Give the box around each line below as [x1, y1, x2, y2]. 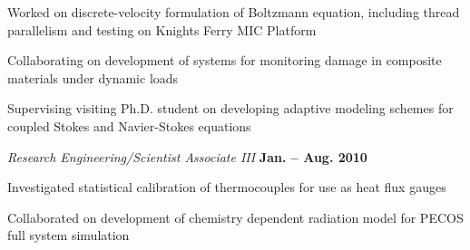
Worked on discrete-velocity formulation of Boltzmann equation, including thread [7, 3, 460, 21]
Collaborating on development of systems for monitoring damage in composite [7, 51, 442, 70]
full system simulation [7, 226, 130, 245]
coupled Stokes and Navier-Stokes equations [7, 116, 251, 135]
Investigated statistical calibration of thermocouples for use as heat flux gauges [7, 178, 446, 197]
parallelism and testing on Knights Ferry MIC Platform [7, 20, 317, 39]
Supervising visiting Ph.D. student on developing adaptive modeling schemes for [7, 99, 454, 118]
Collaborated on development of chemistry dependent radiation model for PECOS [7, 207, 464, 226]
